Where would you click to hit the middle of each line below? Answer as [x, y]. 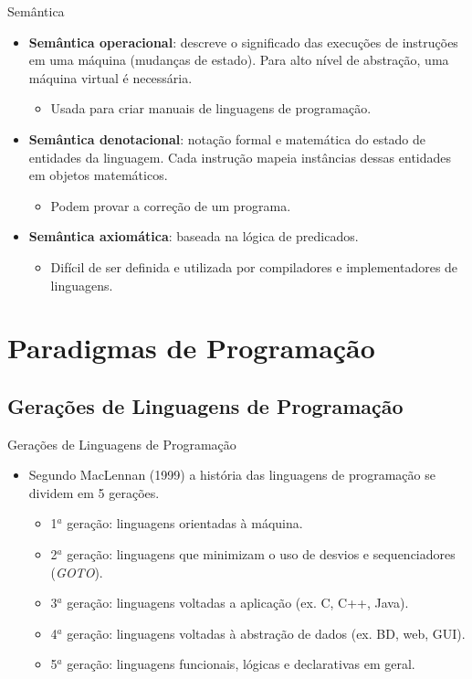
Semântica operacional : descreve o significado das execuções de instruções [243, 42]
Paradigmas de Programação [191, 348]
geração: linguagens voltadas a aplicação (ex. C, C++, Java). [238, 603]
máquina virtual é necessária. [110, 77]
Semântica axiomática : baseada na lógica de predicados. [194, 236]
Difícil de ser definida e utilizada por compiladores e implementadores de [254, 266]
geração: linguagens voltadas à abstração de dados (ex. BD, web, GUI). [266, 633]
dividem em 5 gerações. [94, 492]
